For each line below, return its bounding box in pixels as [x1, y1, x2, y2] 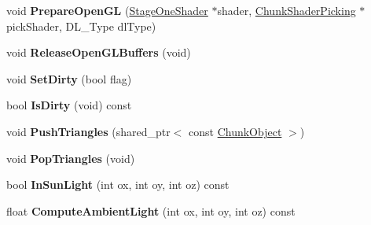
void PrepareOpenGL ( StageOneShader [6, 2, 208, 18]
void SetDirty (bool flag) [6, 70, 132, 87]
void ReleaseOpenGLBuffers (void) [6, 44, 191, 61]
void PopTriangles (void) [6, 149, 135, 166]
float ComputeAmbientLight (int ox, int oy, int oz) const [6, 202, 296, 219]
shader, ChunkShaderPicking [217, 2, 356, 18]
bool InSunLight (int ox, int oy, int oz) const [6, 176, 230, 193]
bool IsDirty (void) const [6, 97, 132, 113]
